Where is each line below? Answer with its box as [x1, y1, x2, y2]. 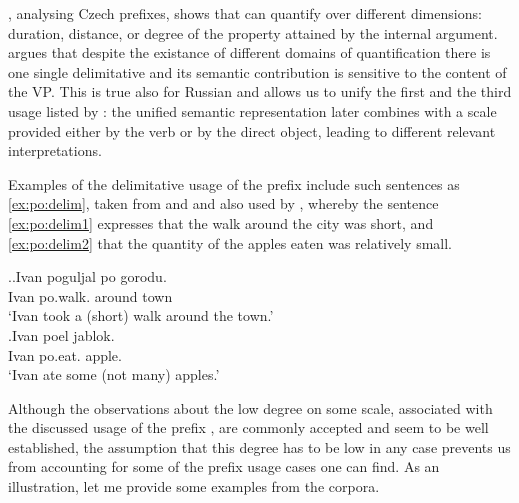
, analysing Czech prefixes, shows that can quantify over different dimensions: [8, 3, 482, 23]
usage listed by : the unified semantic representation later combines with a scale [8, 100, 497, 121]
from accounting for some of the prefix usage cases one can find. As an [8, 456, 440, 477]
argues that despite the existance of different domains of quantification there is [8, 42, 491, 63]
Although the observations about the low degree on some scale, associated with [8, 397, 493, 418]
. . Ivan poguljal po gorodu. [8, 266, 167, 287]
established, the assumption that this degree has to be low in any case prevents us [8, 436, 511, 457]
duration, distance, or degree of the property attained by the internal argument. [8, 22, 498, 43]
